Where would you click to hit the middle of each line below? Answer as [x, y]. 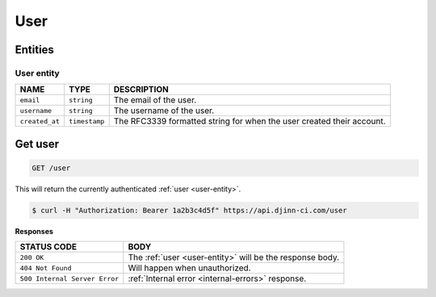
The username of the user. [164, 111]
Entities [34, 50]
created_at [40, 121]
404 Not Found [46, 268]
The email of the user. [155, 100]
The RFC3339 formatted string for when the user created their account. [250, 121]
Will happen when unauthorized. [189, 268]
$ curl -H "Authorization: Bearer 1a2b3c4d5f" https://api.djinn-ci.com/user [189, 210]
